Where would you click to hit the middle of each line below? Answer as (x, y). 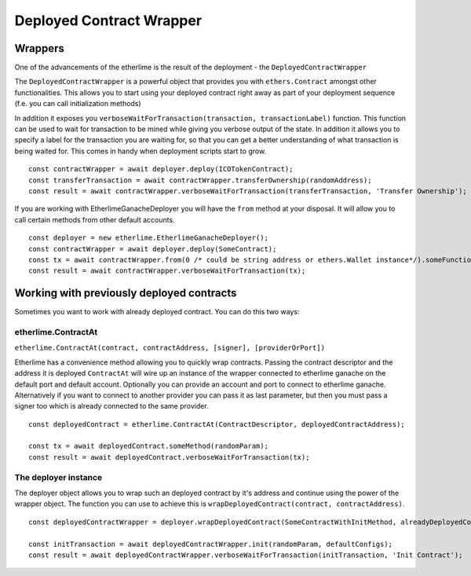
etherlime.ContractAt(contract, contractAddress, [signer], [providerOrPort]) (170, 348)
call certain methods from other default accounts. (95, 219)
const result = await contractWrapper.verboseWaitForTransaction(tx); (167, 271)
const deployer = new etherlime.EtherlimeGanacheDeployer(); (148, 238)
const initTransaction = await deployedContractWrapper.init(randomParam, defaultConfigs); (210, 544)
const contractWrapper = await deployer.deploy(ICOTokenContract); (161, 169)
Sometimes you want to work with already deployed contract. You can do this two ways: (157, 312)
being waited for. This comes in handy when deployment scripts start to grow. (141, 151)
